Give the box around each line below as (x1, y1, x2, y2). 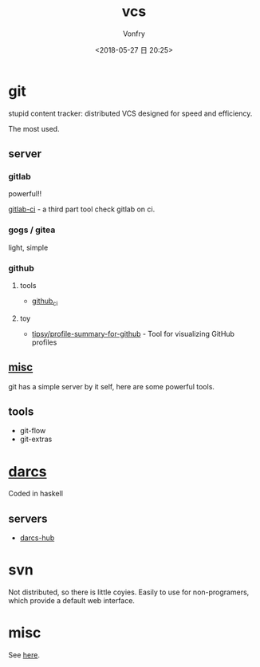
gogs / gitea (8, 224, 56, 235)
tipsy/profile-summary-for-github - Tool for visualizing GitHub (31, 329, 235, 338)
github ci (31, 296, 58, 307)
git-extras (19, 434, 53, 444)
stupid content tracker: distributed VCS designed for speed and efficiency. (8, 109, 253, 118)
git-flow (19, 426, 46, 436)
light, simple (8, 243, 49, 252)
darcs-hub (19, 533, 55, 543)
